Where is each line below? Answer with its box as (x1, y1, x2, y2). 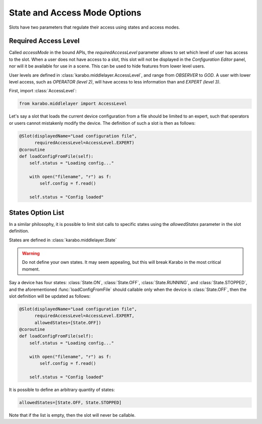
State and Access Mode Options (9, 7, 142, 18)
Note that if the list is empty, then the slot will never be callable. (9, 412, 136, 418)
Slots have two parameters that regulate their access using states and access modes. (9, 24, 180, 30)
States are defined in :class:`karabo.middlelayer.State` (9, 237, 117, 243)
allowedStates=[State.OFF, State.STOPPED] (19, 400, 122, 405)
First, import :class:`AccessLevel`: (9, 88, 77, 94)
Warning (22, 250, 40, 256)
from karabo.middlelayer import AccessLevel (19, 101, 127, 106)
